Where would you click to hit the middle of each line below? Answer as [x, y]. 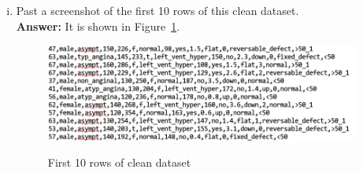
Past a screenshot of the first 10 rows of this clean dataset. [157, 10]
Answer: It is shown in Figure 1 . [98, 26]
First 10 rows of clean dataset [119, 162]
